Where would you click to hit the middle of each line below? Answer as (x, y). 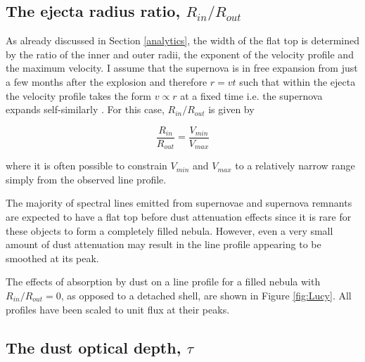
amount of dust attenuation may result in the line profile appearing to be (164, 244)
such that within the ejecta (297, 81)
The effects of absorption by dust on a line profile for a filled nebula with (163, 282)
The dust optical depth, (94, 347)
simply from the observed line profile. (86, 179)
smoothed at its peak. (52, 258)
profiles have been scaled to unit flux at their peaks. (118, 309)
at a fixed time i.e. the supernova (251, 95)
